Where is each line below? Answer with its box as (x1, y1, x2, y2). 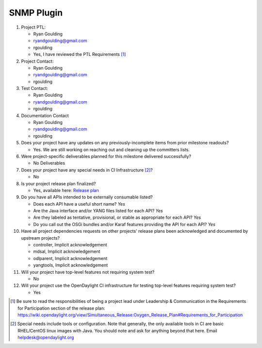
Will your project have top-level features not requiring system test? (21, 269, 155, 275)
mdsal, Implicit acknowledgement (33, 248, 100, 255)
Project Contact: (21, 58, 54, 64)
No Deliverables (33, 160, 65, 166)
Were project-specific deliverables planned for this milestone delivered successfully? (21, 153, 192, 159)
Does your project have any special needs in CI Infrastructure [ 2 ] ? (21, 167, 153, 173)
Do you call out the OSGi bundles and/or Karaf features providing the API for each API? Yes (33, 221, 215, 227)
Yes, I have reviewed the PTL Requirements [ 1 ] (33, 52, 126, 57)
